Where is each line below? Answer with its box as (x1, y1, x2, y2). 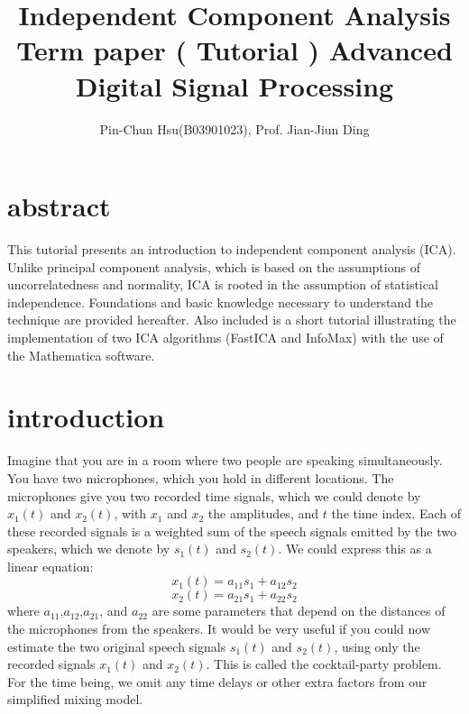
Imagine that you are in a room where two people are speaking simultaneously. (7, 451, 443, 470)
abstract (7, 188, 111, 224)
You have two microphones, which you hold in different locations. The (7, 468, 394, 487)
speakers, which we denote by (7, 539, 170, 558)
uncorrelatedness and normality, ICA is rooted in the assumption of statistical (7, 275, 438, 294)
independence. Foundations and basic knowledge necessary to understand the (7, 292, 434, 311)
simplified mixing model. (7, 690, 143, 709)
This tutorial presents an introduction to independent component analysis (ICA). (7, 240, 456, 259)
